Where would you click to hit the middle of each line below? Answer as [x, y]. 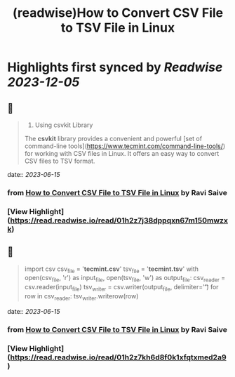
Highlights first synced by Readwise [115, 67]
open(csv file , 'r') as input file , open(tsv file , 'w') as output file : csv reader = [125, 279]
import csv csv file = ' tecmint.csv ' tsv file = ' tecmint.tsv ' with [111, 270]
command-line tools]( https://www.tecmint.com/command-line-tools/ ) [125, 146]
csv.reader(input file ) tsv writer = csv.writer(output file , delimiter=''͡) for [121, 288]
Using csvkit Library [64, 125]
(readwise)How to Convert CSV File [118, 13]
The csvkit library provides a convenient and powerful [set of [113, 139]
